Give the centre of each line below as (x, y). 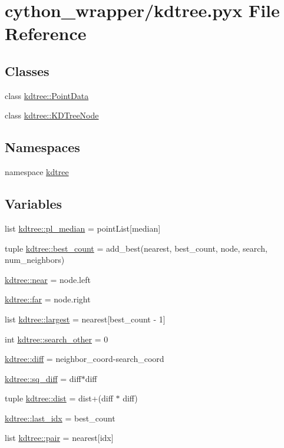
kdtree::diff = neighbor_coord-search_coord (85, 359)
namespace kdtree (37, 172)
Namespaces (42, 147)
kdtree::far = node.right (48, 299)
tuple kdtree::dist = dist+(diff (59, 398)
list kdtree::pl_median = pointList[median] (83, 228)
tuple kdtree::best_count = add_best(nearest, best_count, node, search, (136, 248)
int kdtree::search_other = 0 (57, 339)
